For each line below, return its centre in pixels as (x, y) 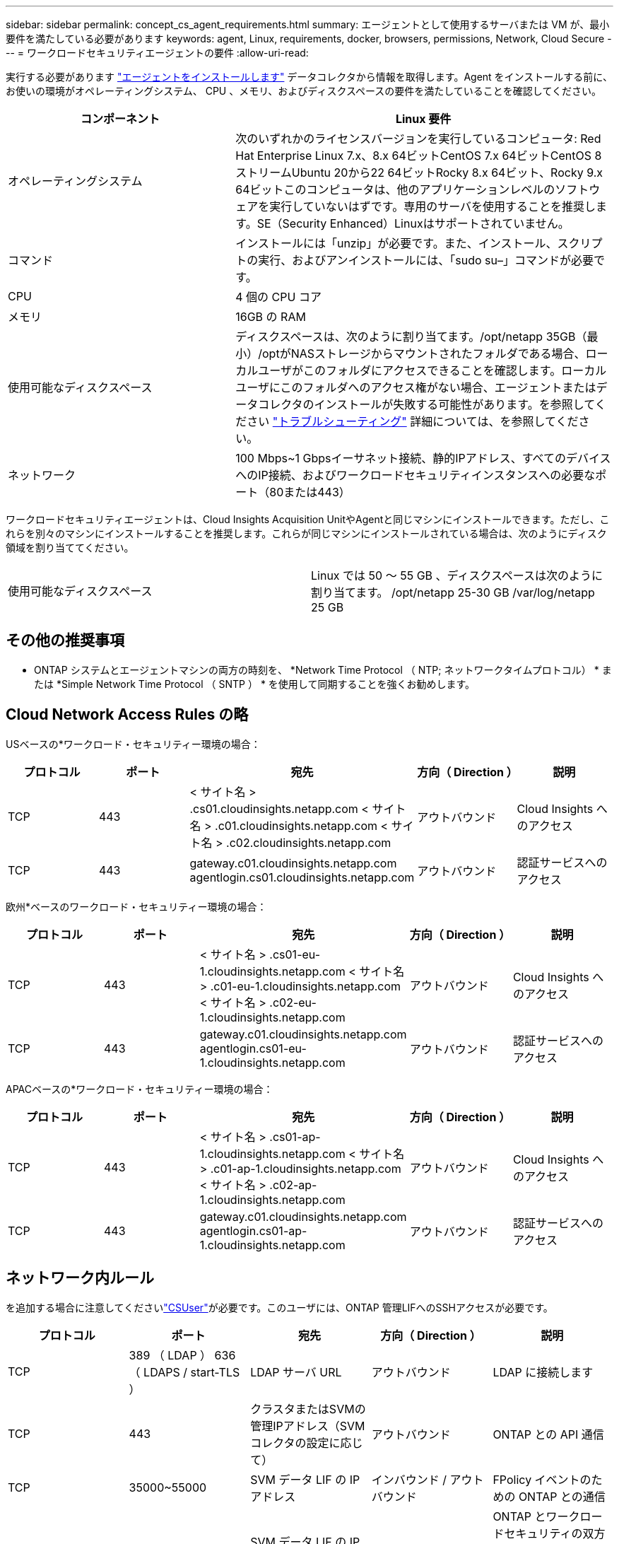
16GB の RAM (271, 317)
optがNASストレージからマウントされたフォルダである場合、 (424, 353)
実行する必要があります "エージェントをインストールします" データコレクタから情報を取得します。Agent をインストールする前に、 (309, 77)
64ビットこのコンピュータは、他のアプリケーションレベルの (395, 189)
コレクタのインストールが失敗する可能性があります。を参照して (426, 404)
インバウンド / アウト (428, 1479)
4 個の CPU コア (278, 297)
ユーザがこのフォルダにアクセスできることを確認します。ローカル (432, 370)
